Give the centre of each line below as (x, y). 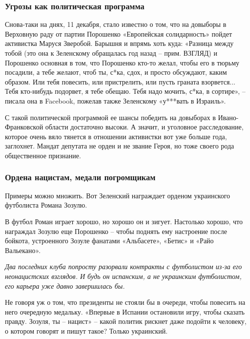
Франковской (24, 127)
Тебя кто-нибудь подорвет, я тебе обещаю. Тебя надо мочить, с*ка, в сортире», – (125, 91)
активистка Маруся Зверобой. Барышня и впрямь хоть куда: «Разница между (119, 43)
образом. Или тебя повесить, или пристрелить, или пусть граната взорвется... (120, 81)
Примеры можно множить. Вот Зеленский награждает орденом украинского (118, 195)
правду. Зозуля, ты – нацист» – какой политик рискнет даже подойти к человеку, (126, 321)
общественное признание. (43, 155)
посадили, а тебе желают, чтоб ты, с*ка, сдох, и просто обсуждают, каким (116, 72)
